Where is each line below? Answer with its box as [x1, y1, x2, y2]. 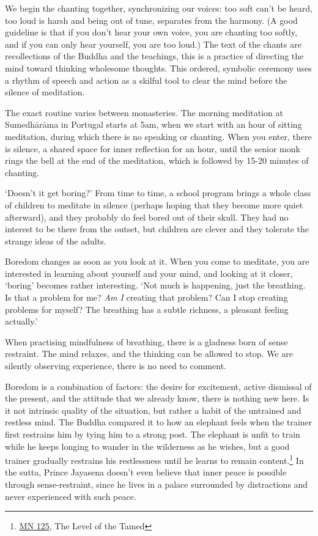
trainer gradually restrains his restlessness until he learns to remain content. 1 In [5, 452, 304, 466]
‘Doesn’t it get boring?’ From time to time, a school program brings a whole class [5, 186, 311, 199]
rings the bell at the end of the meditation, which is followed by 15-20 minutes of [5, 154, 309, 167]
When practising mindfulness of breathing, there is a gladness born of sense [5, 335, 288, 348]
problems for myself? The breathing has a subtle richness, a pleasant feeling [5, 303, 289, 315]
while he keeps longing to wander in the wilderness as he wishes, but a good [5, 439, 290, 452]
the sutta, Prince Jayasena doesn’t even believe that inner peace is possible [5, 466, 287, 479]
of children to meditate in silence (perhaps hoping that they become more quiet [5, 198, 303, 211]
